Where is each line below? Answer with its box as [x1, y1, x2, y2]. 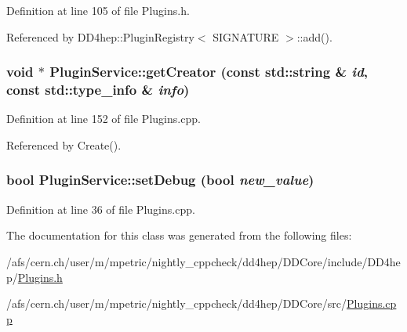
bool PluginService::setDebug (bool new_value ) [6, 170, 314, 189]
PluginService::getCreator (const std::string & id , [49, 62, 369, 81]
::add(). [296, 28, 333, 45]
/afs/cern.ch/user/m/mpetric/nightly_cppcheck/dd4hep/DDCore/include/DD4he [6, 253, 401, 269]
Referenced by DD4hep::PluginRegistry [6, 28, 194, 45]
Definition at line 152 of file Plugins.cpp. [6, 110, 201, 127]
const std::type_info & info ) [6, 80, 190, 99]
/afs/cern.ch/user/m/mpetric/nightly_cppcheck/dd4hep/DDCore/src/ [6, 295, 347, 312]
